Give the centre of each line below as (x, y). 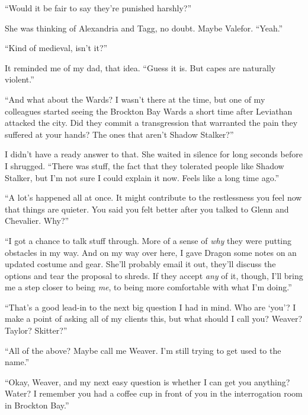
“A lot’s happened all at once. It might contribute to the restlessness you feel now (153, 197)
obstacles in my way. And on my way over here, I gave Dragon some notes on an (151, 252)
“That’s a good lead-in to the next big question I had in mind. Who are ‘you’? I (150, 307)
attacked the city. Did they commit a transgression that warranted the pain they (151, 123)
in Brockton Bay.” (37, 405)
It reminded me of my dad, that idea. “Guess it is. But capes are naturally (140, 67)
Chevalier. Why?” (37, 221)
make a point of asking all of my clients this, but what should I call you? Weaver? (153, 319)
